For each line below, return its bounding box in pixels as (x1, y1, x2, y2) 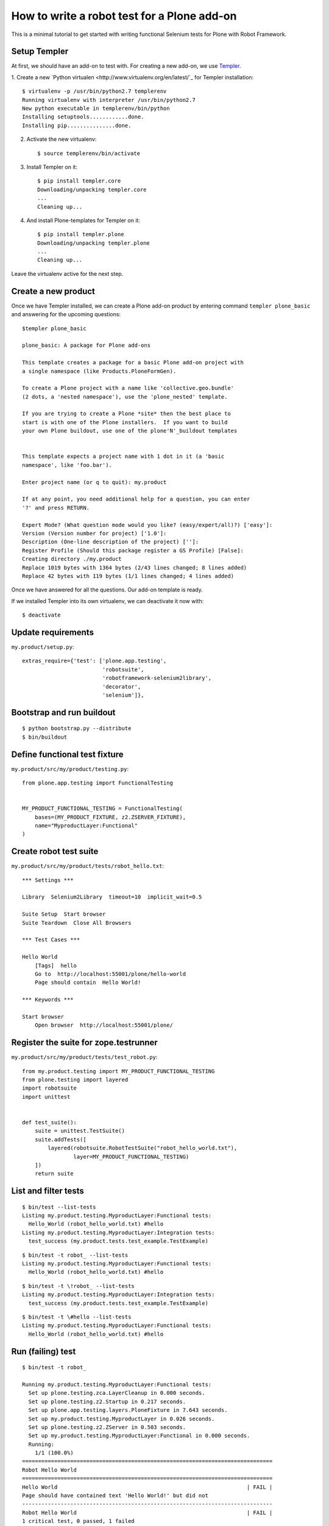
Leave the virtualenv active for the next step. (11, 270, 124, 277)
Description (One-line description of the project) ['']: (22, 538, 199, 546)
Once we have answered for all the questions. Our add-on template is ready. (11, 586, 203, 593)
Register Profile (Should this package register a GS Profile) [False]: (22, 547, 244, 554)
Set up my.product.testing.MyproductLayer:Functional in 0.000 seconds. (28, 1432, 250, 1439)
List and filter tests (11, 1186, 85, 1196)
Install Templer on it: (26, 163, 77, 170)
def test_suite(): (22, 1119, 77, 1126)
